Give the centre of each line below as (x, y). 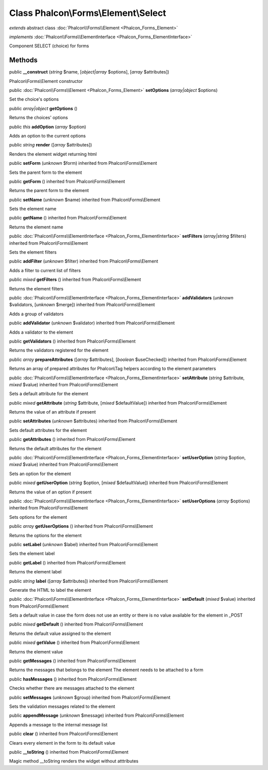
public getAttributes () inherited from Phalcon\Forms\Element (72, 439)
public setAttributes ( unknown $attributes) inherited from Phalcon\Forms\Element (93, 421)
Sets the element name (33, 209)
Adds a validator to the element (41, 332)
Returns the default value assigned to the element (60, 633)
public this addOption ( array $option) (48, 127)
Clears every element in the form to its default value (62, 743)
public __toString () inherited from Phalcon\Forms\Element (69, 752)
